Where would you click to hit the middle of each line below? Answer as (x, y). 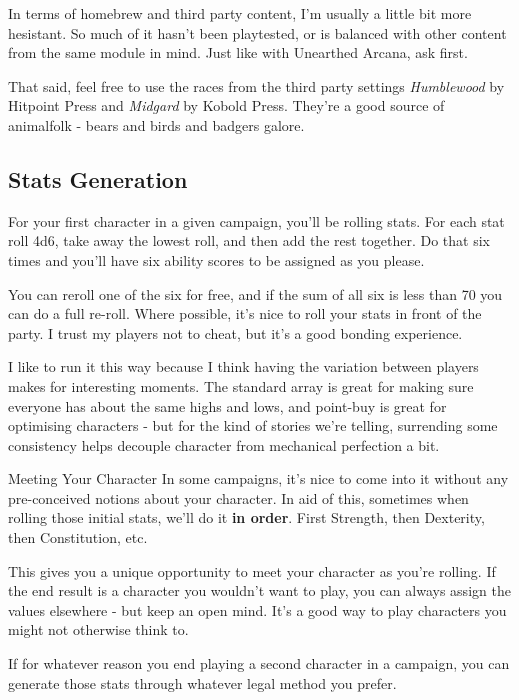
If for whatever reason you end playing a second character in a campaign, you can (259, 663)
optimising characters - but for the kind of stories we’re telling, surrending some (253, 425)
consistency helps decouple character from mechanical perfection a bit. (224, 444)
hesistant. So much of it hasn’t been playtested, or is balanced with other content (257, 32)
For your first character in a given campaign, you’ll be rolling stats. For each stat (256, 220)
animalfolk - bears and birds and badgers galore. (156, 124)
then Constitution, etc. (78, 537)
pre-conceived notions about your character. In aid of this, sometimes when (238, 497)
